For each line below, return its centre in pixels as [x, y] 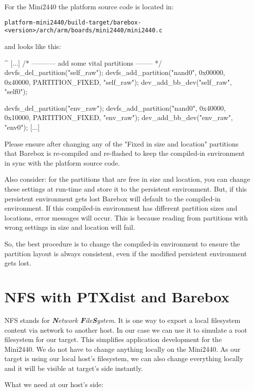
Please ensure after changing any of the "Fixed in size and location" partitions [122, 143]
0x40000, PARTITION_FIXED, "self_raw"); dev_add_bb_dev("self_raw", [118, 82]
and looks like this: [33, 46]
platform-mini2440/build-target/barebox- [73, 22]
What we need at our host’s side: [54, 384]
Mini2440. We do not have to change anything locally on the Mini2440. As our [123, 349]
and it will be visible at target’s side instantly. [74, 368]
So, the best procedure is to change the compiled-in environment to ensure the [122, 244]
